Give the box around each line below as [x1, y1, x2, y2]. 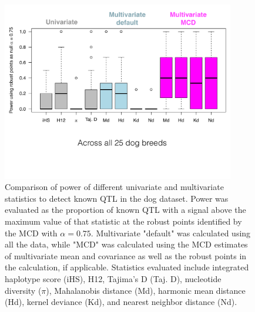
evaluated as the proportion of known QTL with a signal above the [5, 204, 246, 216]
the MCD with [5, 226, 58, 239]
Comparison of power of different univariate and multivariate [5, 181, 224, 193]
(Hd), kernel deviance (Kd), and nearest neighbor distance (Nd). [5, 296, 237, 308]
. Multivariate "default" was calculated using [90, 226, 251, 239]
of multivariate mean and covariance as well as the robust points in [5, 249, 247, 262]
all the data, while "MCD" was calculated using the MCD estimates [5, 238, 248, 250]
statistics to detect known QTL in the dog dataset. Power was [5, 192, 229, 204]
